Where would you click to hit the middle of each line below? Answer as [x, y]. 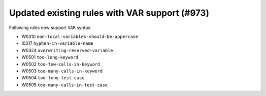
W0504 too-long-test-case [53, 78]
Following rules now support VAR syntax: [50, 28]
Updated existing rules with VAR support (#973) [109, 13]
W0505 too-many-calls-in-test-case [65, 85]
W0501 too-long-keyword [50, 57]
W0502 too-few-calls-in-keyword [61, 64]
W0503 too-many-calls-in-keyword [62, 71]
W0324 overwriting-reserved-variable [67, 50]
